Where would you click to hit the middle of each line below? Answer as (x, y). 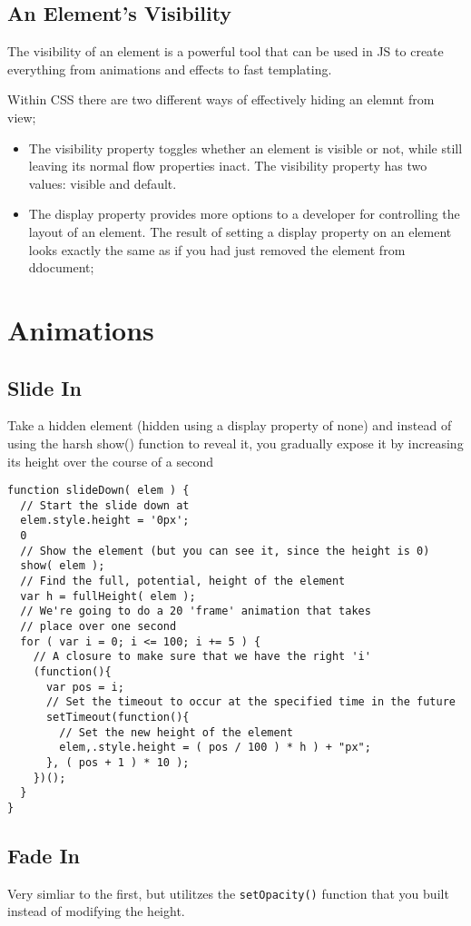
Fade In (44, 855)
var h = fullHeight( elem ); (108, 596)
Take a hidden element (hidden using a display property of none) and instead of (230, 425)
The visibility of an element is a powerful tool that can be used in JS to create (226, 51)
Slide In (44, 387)
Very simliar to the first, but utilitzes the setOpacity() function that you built (228, 893)
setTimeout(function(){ (118, 717)
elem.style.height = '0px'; (105, 521)
